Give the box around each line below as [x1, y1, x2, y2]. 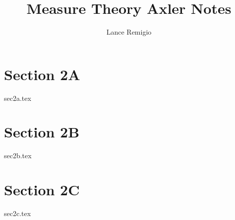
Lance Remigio [106, 27, 152, 37]
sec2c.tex [4, 208, 31, 219]
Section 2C [4, 179, 80, 200]
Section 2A [4, 64, 80, 84]
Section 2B [4, 122, 80, 142]
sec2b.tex [4, 150, 32, 161]
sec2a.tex [4, 92, 31, 103]
